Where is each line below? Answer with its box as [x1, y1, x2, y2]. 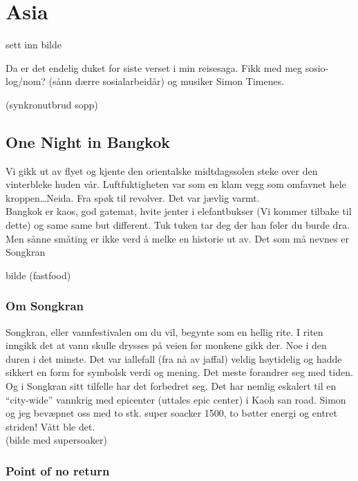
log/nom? [6, 74, 46, 88]
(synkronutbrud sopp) [6, 97, 98, 111]
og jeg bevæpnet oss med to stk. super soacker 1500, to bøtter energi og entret [6, 406, 338, 420]
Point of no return [6, 462, 110, 479]
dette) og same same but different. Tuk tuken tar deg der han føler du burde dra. [6, 218, 350, 232]
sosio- [305, 60, 329, 75]
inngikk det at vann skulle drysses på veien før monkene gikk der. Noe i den [6, 338, 327, 352]
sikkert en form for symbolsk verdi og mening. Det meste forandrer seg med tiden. [6, 365, 353, 379]
